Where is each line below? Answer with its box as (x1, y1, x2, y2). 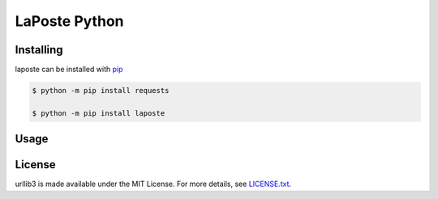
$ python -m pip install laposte (32, 108, 165, 117)
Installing (15, 43, 64, 57)
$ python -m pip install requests (32, 86, 170, 95)
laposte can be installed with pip (15, 65, 123, 74)
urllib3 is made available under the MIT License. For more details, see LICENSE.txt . (15, 179, 292, 189)
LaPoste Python (15, 12, 124, 30)
